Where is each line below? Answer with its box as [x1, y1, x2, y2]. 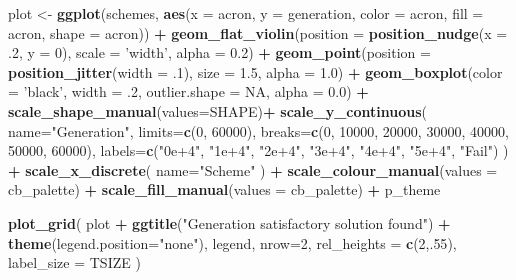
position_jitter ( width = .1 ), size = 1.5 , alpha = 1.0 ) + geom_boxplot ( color [8, 61, 503, 82]
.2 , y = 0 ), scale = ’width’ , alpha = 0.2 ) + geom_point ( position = [8, 42, 431, 63]
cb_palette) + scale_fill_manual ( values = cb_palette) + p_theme [8, 179, 441, 200]
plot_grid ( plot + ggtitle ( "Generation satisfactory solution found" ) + [8, 212, 451, 233]
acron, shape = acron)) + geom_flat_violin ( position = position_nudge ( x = [8, 22, 508, 43]
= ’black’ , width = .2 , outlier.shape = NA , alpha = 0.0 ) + [8, 81, 369, 102]
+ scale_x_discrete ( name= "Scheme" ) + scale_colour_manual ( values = [8, 159, 498, 180]
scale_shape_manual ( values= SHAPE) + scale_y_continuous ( [8, 100, 427, 121]
